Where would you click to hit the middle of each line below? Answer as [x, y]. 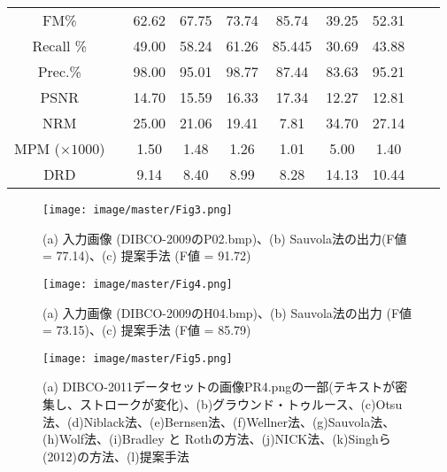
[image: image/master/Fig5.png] [138, 358]
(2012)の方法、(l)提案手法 [116, 456]
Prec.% [59, 71]
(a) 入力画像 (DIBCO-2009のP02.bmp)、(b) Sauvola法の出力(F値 [225, 238]
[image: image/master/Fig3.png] [138, 210]
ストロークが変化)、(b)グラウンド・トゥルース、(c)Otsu [241, 403]
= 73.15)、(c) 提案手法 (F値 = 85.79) [147, 330]
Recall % [60, 46]
